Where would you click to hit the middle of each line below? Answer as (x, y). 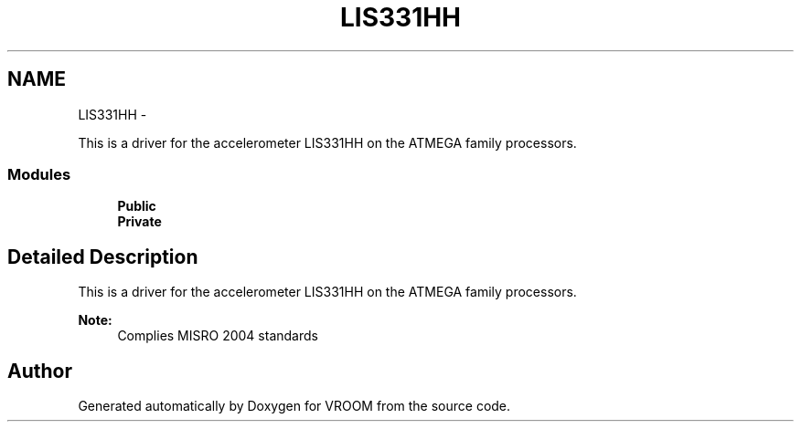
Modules (39, 174)
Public (137, 206)
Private (139, 222)
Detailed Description (103, 256)
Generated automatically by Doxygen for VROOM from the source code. (294, 406)
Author (40, 371)
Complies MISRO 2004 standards (218, 336)
